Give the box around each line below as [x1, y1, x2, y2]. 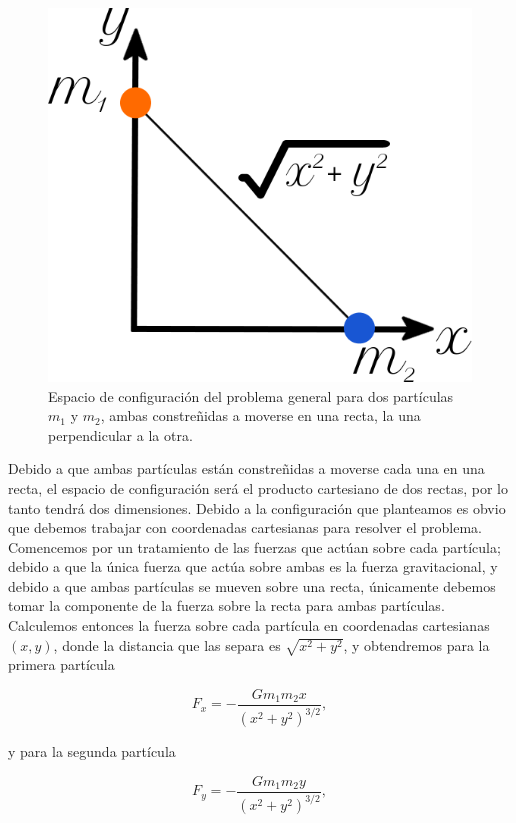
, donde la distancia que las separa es [53, 634, 281, 655]
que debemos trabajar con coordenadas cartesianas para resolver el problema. [8, 517, 482, 538]
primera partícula [8, 654, 115, 675]
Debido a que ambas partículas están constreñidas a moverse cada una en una [8, 458, 485, 479]
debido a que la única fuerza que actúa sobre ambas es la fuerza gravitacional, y [8, 556, 498, 577]
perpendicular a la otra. [48, 424, 193, 445]
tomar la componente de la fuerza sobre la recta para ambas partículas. [8, 595, 445, 616]
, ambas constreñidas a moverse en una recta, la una [100, 405, 421, 426]
